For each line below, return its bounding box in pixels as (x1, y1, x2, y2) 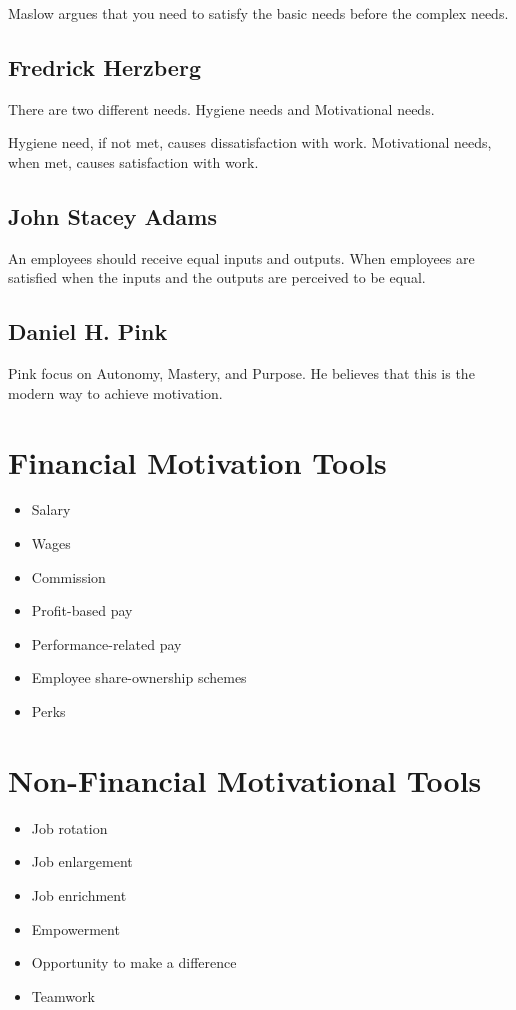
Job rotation (31, 817, 108, 838)
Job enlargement (31, 851, 133, 872)
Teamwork (31, 985, 95, 1006)
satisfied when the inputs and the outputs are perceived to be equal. (8, 267, 426, 288)
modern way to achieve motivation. (8, 382, 223, 403)
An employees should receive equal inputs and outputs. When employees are (8, 247, 475, 268)
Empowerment (31, 918, 120, 939)
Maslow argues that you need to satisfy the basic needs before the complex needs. (8, 3, 509, 23)
